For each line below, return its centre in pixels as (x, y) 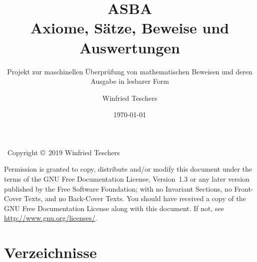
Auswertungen (130, 47)
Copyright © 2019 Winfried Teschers (63, 152)
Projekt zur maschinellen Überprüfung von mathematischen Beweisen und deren (130, 71)
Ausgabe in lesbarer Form (130, 81)
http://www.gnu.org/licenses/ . (51, 218)
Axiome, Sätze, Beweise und (130, 28)
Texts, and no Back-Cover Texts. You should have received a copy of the (135, 198)
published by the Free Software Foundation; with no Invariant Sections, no (118, 188)
